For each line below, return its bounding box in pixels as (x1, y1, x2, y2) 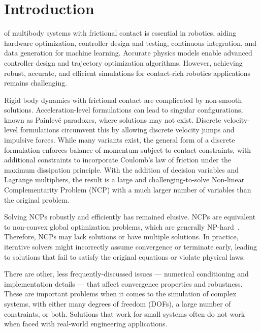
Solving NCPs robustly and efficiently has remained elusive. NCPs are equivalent (4, 211, 256, 222)
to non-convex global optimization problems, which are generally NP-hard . (4, 221, 240, 232)
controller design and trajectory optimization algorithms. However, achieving (4, 57, 243, 68)
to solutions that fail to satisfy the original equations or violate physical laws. (4, 251, 245, 262)
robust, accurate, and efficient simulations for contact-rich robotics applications (4, 67, 251, 78)
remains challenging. (4, 77, 68, 88)
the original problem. (4, 194, 70, 205)
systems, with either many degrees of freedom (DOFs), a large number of (4, 298, 231, 309)
